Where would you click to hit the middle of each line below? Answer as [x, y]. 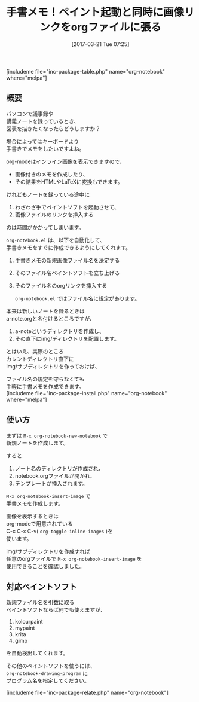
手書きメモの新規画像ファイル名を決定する [67, 260]
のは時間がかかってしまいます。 [45, 227]
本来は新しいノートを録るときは [45, 311]
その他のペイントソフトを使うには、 [51, 666]
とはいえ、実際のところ [35, 351]
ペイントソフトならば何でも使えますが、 [56, 610]
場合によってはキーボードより [43, 141]
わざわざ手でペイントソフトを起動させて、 [67, 207]
